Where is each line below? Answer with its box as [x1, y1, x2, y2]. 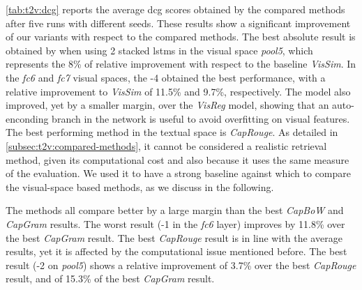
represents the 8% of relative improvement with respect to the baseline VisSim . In [6, 56, 356, 71]
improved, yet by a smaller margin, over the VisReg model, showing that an [6, 98, 329, 112]
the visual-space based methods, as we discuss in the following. [6, 179, 274, 194]
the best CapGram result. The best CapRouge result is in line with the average [6, 230, 342, 245]
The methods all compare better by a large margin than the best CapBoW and [6, 203, 344, 217]
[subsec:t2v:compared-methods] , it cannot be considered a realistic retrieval [6, 138, 327, 153]
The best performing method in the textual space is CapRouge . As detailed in [6, 125, 338, 139]
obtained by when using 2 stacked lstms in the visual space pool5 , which [6, 43, 313, 57]
